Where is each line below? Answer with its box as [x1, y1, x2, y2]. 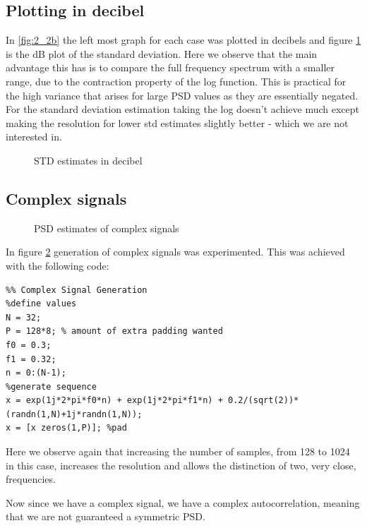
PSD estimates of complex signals [34, 220, 179, 235]
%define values [6, 299, 77, 309]
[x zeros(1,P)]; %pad [25, 423, 127, 433]
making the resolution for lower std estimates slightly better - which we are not [6, 115, 349, 130]
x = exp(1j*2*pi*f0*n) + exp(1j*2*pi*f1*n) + [6, 395, 223, 406]
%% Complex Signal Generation [6, 284, 148, 295]
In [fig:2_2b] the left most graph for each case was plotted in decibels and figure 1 [6, 32, 361, 47]
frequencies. [6, 472, 56, 486]
